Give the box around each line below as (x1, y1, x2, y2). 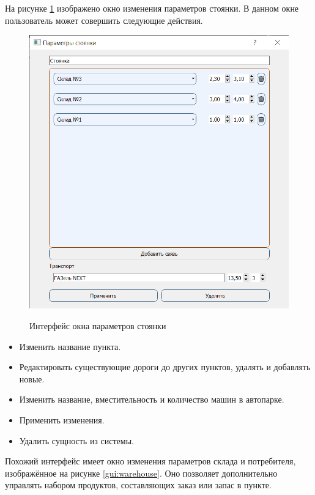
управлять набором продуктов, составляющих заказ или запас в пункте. (5, 478, 272, 491)
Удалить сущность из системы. (19, 434, 134, 447)
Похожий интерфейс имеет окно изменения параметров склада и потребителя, (5, 455, 296, 467)
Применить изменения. (19, 414, 105, 426)
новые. (19, 372, 45, 385)
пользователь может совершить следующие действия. (5, 13, 203, 26)
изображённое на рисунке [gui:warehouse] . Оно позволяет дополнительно (5, 466, 278, 479)
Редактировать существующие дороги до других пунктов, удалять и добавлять (19, 360, 311, 373)
